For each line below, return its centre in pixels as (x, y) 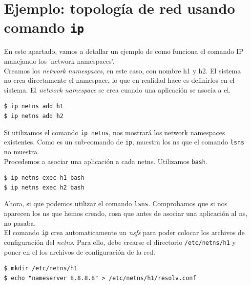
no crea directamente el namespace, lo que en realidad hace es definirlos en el (119, 80)
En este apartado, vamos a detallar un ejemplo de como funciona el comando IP (124, 51)
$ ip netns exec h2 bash (44, 187)
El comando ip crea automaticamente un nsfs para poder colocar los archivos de (125, 232)
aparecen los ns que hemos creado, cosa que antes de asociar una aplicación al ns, (126, 213)
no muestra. (22, 151)
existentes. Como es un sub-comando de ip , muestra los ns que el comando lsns (124, 142)
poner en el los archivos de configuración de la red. (80, 251)
